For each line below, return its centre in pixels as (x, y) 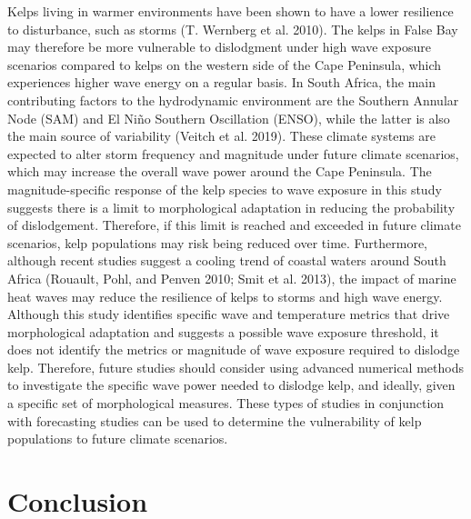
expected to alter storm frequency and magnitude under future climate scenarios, (233, 153)
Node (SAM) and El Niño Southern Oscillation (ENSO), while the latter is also (229, 118)
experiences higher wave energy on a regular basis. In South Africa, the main (222, 82)
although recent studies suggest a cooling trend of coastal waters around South (227, 260)
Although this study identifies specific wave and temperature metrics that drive (229, 314)
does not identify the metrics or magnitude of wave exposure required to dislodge (234, 349)
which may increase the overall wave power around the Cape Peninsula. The (220, 171)
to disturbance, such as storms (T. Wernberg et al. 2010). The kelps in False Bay (233, 29)
